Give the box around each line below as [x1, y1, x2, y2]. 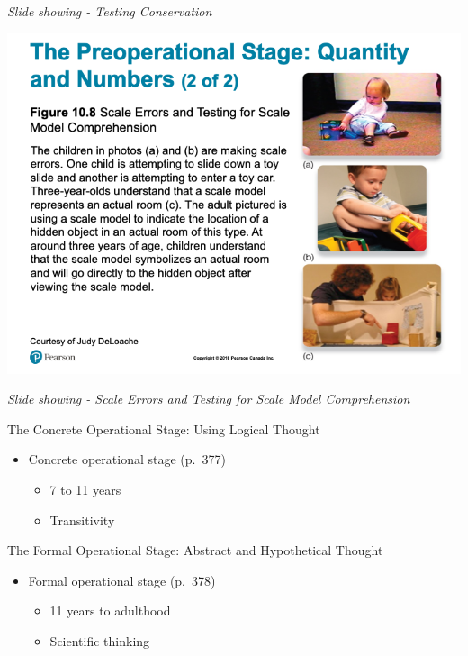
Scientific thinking [49, 631, 150, 650]
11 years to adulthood [49, 601, 171, 620]
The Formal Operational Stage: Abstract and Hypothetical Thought [7, 541, 383, 560]
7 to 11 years [49, 479, 121, 498]
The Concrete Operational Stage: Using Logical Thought [7, 419, 320, 438]
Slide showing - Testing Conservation [7, 2, 212, 20]
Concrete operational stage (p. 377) [28, 450, 226, 469]
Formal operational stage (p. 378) [28, 570, 216, 589]
